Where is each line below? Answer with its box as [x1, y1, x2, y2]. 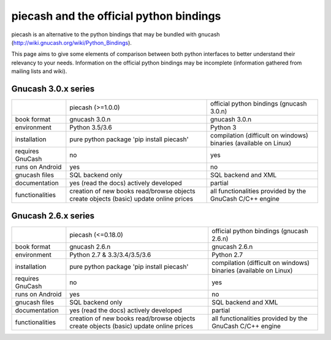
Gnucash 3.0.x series [11, 83, 95, 94]
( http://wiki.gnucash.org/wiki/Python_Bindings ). [11, 39, 132, 46]
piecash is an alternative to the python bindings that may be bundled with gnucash [11, 31, 220, 38]
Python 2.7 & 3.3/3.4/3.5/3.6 [69, 250, 151, 259]
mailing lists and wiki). [11, 68, 67, 75]
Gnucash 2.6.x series [11, 211, 95, 221]
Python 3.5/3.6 [69, 123, 113, 132]
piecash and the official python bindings [11, 9, 221, 23]
